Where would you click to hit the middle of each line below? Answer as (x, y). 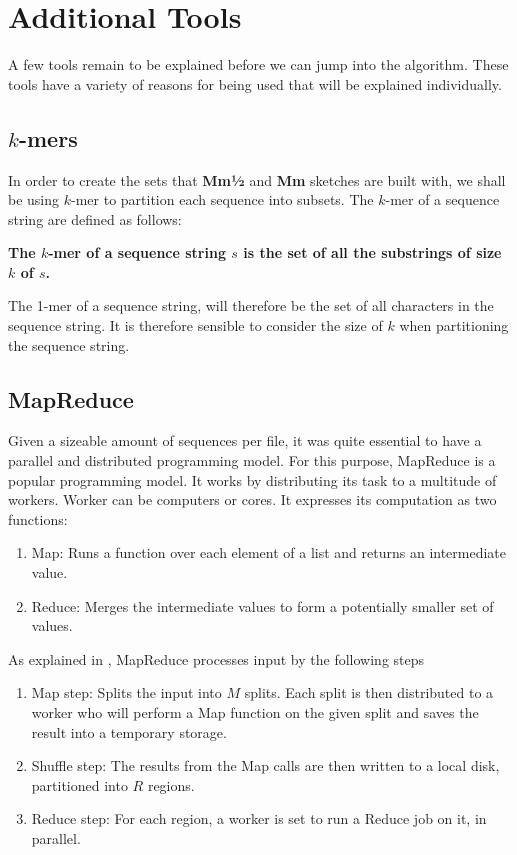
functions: (38, 518)
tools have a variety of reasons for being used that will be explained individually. (255, 83)
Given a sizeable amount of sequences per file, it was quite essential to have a (245, 440)
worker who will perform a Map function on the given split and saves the (255, 712)
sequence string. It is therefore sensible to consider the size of (195, 325)
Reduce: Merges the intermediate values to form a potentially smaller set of (262, 605)
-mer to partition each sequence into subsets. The (222, 199)
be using (34, 199)
